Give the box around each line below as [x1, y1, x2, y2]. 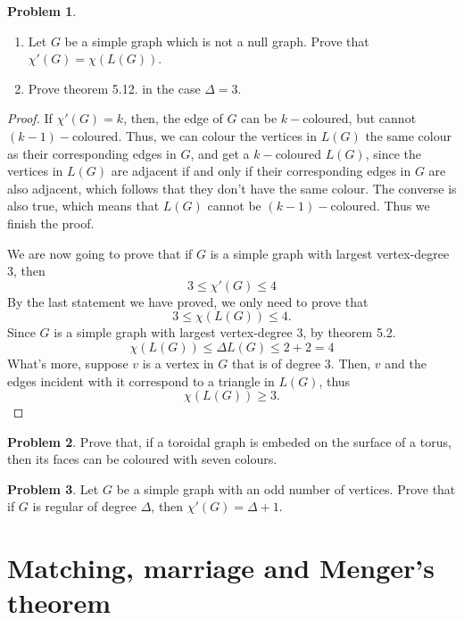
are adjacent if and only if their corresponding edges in [111, 161, 411, 180]
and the [385, 353, 427, 372]
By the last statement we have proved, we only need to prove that [7, 292, 369, 310]
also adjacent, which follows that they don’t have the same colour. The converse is [7, 178, 457, 197]
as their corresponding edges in [7, 144, 177, 162]
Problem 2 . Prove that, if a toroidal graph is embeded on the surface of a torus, [7, 432, 452, 451]
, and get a [190, 144, 250, 162]
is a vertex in [142, 353, 214, 372]
